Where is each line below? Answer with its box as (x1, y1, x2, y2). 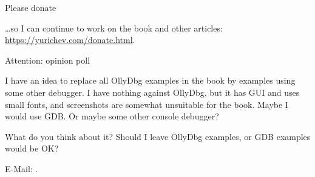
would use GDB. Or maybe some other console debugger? (5, 110, 219, 122)
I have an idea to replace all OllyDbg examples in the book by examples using (5, 74, 296, 87)
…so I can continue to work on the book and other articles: (5, 21, 223, 34)
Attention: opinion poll (5, 53, 90, 66)
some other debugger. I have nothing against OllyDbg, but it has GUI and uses (5, 85, 300, 98)
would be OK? (5, 142, 59, 155)
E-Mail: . (5, 162, 38, 175)
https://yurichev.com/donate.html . (5, 33, 135, 46)
